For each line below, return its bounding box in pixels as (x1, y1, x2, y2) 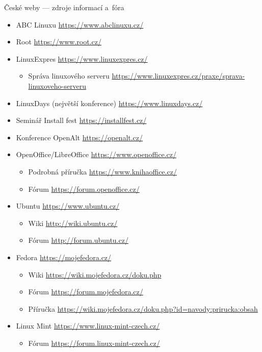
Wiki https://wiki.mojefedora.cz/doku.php (28, 269, 162, 280)
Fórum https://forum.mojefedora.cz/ (28, 286, 143, 297)
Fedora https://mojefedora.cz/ (16, 252, 112, 262)
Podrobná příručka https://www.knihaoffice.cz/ (28, 166, 177, 177)
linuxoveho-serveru (28, 80, 86, 91)
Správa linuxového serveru (28, 70, 110, 81)
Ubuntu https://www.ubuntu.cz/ (16, 200, 120, 211)
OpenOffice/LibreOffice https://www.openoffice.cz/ (16, 149, 176, 160)
